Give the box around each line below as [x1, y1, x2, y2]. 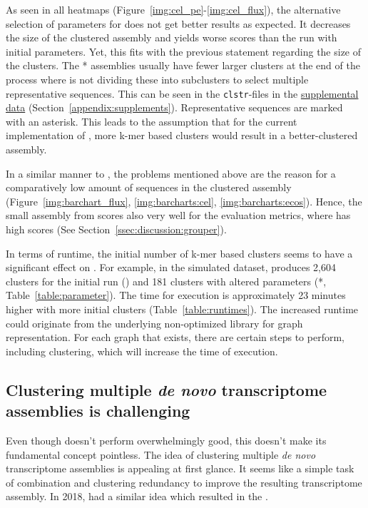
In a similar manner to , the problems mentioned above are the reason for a [6, 166, 336, 181]
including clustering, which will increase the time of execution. [6, 343, 278, 358]
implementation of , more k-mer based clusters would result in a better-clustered [6, 128, 358, 143]
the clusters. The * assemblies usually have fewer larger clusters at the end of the [6, 58, 360, 73]
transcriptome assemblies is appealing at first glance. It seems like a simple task [6, 461, 354, 476]
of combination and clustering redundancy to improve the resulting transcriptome [6, 474, 362, 489]
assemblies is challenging [6, 400, 190, 422]
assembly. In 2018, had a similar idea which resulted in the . [6, 489, 268, 504]
